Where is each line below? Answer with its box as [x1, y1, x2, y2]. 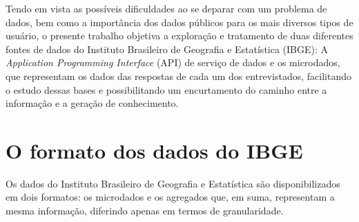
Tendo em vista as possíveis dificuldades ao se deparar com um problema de [6, 1, 327, 15]
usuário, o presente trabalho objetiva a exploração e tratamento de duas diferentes [6, 28, 353, 43]
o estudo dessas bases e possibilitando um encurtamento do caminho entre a [6, 82, 327, 97]
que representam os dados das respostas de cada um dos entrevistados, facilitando [6, 68, 352, 83]
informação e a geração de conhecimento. [6, 96, 179, 110]
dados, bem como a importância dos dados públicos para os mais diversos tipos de [6, 14, 353, 29]
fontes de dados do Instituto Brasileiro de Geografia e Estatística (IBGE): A [6, 41, 329, 56]
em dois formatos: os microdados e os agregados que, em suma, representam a [6, 190, 335, 204]
